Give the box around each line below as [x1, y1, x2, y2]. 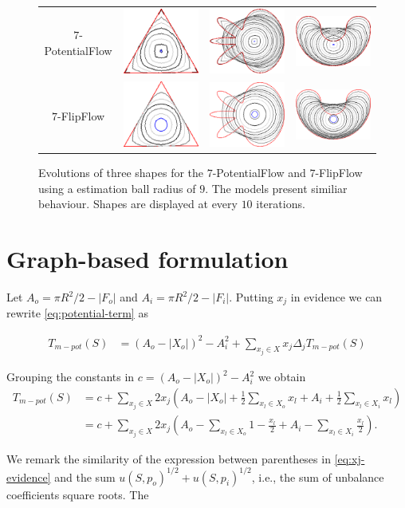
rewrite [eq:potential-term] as [6, 305, 148, 321]
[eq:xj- [334, 450, 365, 467]
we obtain [258, 368, 306, 385]
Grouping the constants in [6, 368, 135, 385]
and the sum [54, 468, 116, 485]
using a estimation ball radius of [38, 179, 196, 196]
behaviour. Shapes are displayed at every [38, 195, 238, 212]
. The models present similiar [205, 179, 348, 196]
